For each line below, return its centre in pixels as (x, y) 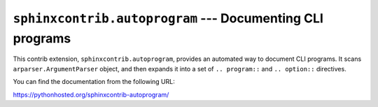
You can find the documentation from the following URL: (94, 82)
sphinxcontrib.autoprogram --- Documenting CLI (168, 18)
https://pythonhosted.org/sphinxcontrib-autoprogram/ (91, 94)
